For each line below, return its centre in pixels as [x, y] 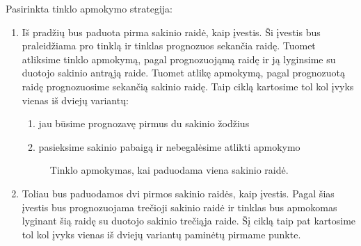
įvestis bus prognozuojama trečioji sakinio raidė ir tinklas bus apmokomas [179, 207]
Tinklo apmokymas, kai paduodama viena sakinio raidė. [169, 170]
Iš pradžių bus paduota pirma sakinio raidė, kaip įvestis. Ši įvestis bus [171, 32]
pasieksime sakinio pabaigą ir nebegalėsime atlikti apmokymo [169, 146]
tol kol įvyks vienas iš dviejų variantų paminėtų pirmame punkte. [161, 234]
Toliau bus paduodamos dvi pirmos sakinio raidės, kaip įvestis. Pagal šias [178, 193]
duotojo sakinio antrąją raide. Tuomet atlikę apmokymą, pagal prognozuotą [183, 73]
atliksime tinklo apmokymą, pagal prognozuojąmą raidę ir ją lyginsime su [179, 59]
